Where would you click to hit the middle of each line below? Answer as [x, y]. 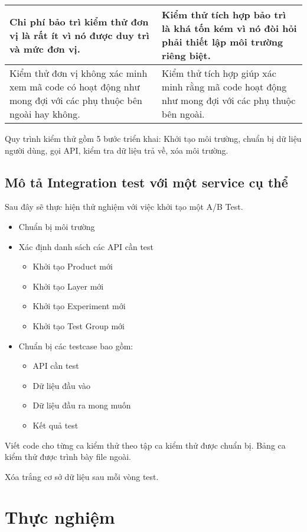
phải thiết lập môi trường [223, 42]
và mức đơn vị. [45, 48]
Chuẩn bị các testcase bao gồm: [76, 346]
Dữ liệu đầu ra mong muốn [82, 405]
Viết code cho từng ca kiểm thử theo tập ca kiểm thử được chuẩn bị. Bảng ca [145, 445]
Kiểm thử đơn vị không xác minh [79, 73]
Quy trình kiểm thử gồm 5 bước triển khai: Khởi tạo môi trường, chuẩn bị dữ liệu [153, 138]
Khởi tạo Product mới [73, 266]
